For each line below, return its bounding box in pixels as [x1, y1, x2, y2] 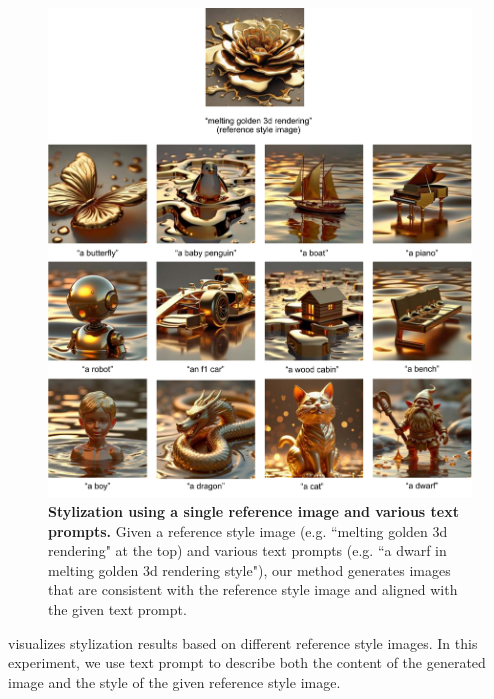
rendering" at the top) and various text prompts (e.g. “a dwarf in [48, 540, 447, 561]
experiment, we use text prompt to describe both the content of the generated [8, 652, 486, 673]
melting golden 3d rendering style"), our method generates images [48, 559, 451, 580]
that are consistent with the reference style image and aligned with [48, 579, 458, 600]
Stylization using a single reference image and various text [48, 501, 459, 522]
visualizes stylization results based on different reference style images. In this [8, 632, 478, 653]
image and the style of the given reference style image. [8, 671, 341, 692]
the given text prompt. [48, 599, 187, 620]
